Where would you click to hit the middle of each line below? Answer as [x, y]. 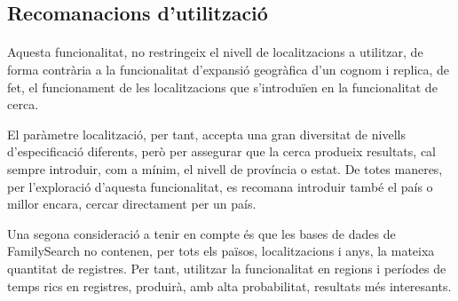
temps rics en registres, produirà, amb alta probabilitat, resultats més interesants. [229, 285]
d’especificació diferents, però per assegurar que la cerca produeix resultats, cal [221, 151]
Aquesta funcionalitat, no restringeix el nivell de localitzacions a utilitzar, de [215, 52]
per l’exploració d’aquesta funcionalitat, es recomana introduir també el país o [220, 186]
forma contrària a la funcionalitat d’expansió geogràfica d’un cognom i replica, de [229, 69]
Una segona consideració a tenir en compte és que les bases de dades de [201, 233]
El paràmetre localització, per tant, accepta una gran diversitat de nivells [206, 134]
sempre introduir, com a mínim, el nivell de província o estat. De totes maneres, [225, 168]
